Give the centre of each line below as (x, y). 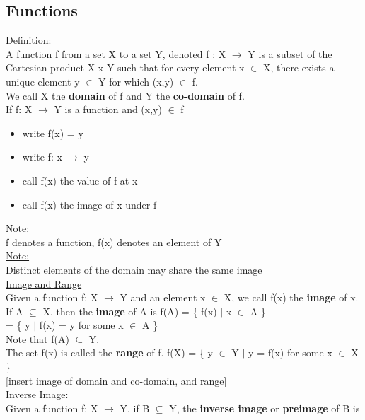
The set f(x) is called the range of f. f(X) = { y (109, 352)
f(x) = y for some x (81, 325)
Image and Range (44, 283)
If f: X (19, 109)
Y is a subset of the (290, 53)
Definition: (29, 40)
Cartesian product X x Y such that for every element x (125, 68)
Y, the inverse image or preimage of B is (265, 408)
